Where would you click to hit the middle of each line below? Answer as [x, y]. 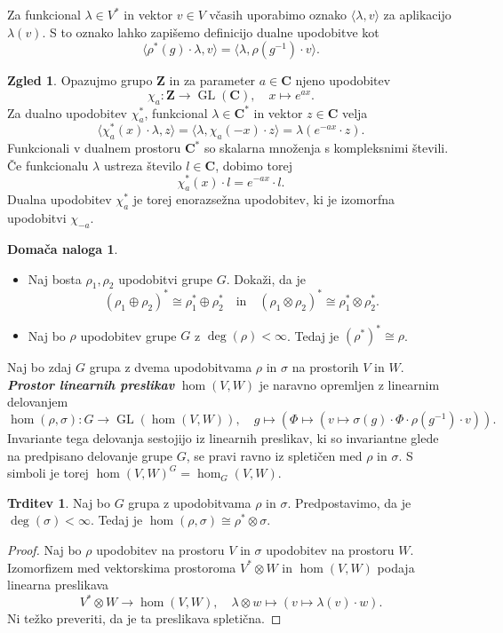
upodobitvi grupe [166, 278]
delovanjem [38, 402]
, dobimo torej [254, 165]
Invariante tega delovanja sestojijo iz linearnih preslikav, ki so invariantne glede [223, 438]
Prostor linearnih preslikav [91, 384]
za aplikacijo [417, 14]
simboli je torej [48, 473]
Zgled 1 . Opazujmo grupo [80, 80]
